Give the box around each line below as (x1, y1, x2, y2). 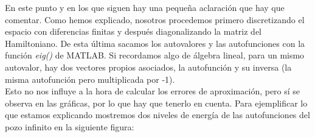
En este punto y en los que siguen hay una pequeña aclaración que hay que (5, 1, 285, 13)
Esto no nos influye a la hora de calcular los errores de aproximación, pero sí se (5, 85, 300, 97)
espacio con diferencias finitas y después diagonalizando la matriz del (5, 25, 262, 38)
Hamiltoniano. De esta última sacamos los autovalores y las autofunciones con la (5, 37, 305, 49)
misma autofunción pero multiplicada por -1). (5, 72, 175, 85)
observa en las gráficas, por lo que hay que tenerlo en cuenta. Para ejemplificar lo (5, 96, 308, 109)
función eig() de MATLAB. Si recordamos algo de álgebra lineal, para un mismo (5, 49, 305, 61)
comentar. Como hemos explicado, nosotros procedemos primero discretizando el (5, 13, 305, 26)
